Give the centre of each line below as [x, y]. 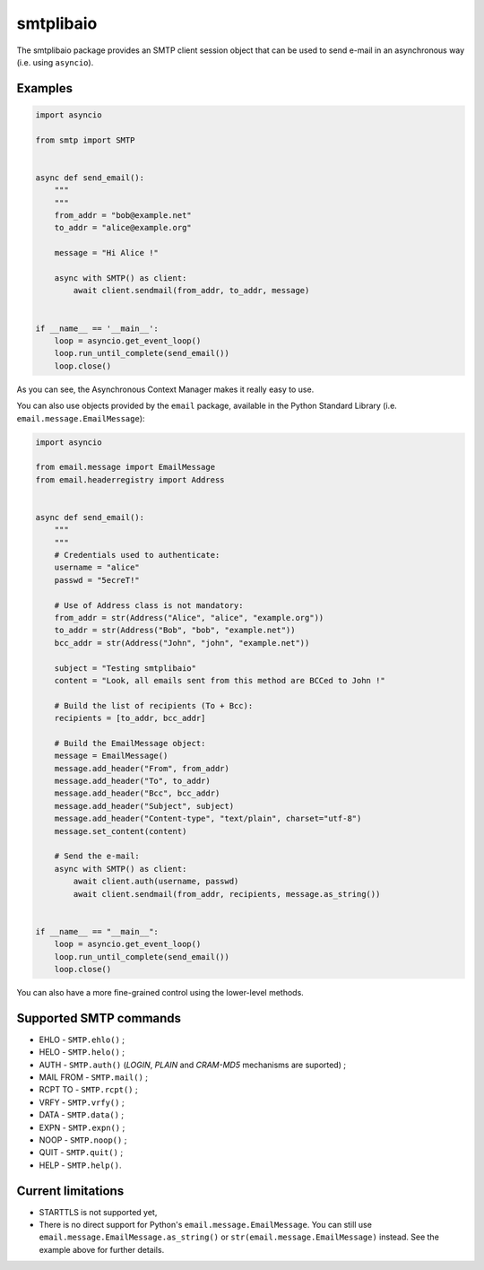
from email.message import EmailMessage [125, 467]
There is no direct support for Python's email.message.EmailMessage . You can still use [205, 1225]
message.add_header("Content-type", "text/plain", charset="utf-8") [208, 819]
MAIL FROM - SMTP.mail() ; [93, 1077]
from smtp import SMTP [85, 140]
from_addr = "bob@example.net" [123, 216]
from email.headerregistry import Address [130, 479]
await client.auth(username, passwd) [156, 882]
